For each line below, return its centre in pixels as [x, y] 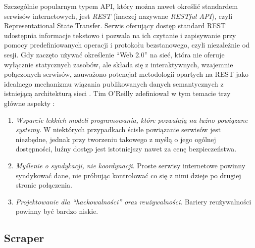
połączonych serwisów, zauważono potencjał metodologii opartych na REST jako [126, 74]
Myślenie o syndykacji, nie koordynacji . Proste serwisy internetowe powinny [130, 165]
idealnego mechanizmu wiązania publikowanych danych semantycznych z [114, 83]
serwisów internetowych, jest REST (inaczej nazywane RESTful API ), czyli [118, 16]
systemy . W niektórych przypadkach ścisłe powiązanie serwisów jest [118, 129]
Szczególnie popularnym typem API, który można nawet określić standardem [121, 6]
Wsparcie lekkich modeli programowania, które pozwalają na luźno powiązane [132, 120]
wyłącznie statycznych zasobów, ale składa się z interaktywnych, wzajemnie [119, 64]
